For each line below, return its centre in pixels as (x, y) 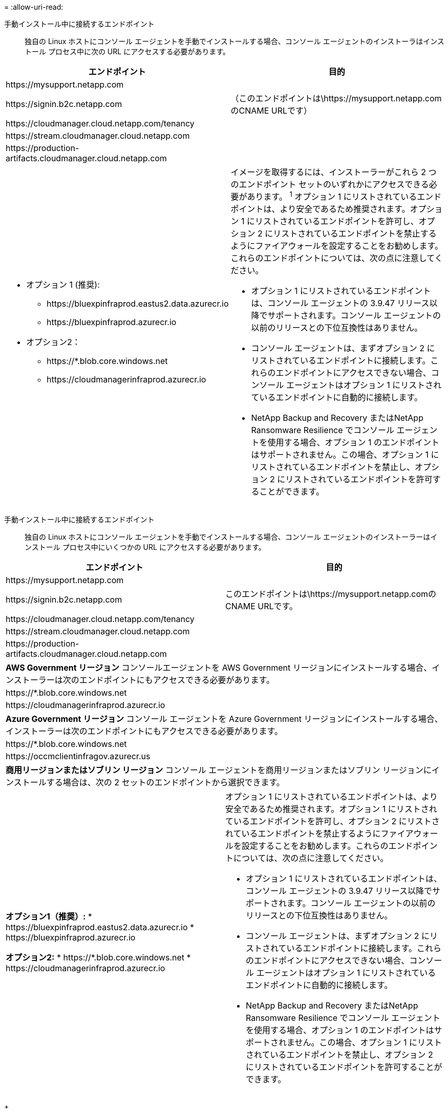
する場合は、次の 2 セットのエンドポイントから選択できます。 (165, 783)
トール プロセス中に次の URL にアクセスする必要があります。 (127, 51)
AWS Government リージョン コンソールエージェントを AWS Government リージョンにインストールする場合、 (219, 668)
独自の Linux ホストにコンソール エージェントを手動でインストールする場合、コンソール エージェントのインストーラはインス (234, 41)
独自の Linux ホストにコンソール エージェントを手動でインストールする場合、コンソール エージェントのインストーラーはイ (231, 537)
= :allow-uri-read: (34, 7)
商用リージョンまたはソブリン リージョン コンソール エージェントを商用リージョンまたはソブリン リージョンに (219, 770)
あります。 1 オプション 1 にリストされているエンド (344, 196)
